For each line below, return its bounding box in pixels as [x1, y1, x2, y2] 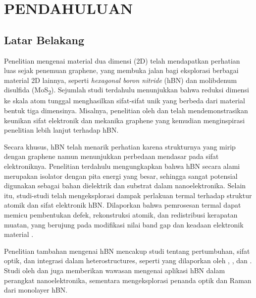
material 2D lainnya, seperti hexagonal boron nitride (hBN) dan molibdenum [4, 74, 237, 85]
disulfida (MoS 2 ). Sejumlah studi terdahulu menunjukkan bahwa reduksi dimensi [4, 84, 249, 96]
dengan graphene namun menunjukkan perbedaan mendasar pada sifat [4, 151, 219, 161]
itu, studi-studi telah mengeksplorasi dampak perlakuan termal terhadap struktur [4, 190, 252, 200]
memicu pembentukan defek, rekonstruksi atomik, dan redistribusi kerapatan [4, 210, 238, 220]
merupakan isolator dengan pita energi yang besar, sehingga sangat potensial [4, 170, 238, 181]
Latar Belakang [4, 32, 85, 47]
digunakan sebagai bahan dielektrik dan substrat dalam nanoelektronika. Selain [4, 180, 246, 191]
